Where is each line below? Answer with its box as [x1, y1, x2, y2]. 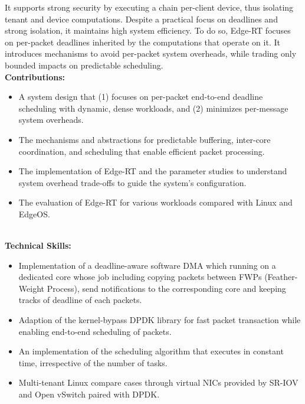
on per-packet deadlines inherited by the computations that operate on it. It [5, 35, 280, 48]
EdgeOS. [18, 207, 50, 220]
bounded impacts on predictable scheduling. [5, 58, 163, 71]
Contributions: [5, 70, 65, 83]
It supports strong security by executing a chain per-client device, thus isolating [5, 1, 294, 13]
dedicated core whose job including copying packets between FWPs [18, 271, 262, 283]
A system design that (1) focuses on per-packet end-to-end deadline [18, 90, 263, 103]
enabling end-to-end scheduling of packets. [18, 325, 172, 337]
